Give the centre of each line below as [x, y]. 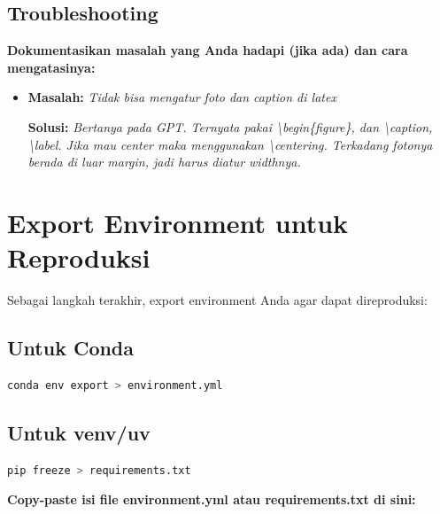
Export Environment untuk [178, 222]
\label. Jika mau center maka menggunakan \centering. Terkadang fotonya [230, 144]
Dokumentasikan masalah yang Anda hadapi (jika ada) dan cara [208, 50]
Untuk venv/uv [79, 432]
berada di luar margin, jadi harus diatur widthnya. [164, 162]
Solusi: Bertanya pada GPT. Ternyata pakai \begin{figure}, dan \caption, [230, 126]
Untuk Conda [71, 348]
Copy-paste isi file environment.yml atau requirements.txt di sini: [212, 499]
